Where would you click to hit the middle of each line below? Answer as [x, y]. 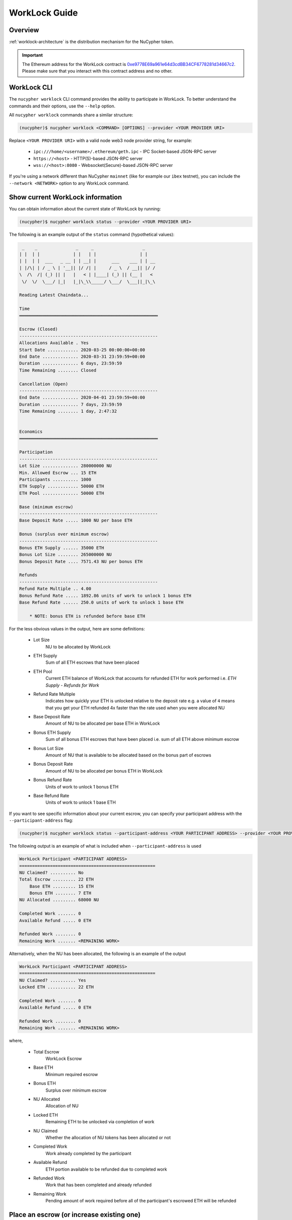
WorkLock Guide [43, 13]
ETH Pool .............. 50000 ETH [62, 493]
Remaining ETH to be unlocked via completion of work [100, 1122]
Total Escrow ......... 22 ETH [57, 879]
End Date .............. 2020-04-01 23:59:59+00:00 [82, 397]
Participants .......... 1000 [55, 479]
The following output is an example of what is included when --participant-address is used [105, 846]
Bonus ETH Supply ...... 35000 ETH [62, 548]
